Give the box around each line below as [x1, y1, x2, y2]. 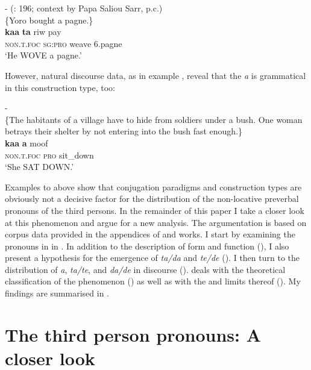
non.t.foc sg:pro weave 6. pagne [5, 37, 122, 49]
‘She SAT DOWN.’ [5, 160, 74, 173]
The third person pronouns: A [5, 322, 261, 346]
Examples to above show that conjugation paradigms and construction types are [5, 180, 302, 193]
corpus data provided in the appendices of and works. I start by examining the [5, 228, 295, 240]
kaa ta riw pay [5, 25, 61, 38]
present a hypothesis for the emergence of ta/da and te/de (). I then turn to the [5, 251, 300, 264]
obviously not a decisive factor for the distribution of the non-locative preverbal [5, 192, 299, 205]
